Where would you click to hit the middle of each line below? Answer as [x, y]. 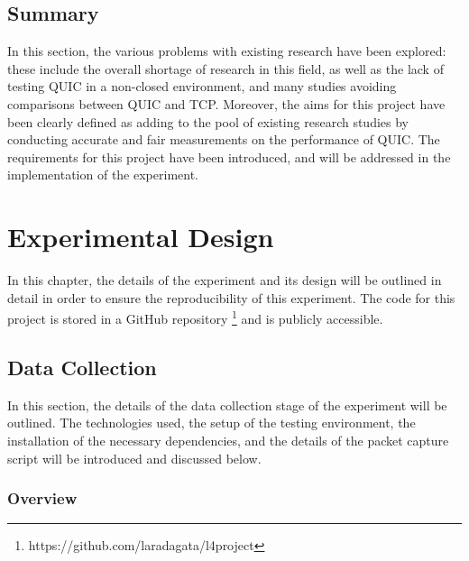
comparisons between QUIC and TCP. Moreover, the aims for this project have [226, 103]
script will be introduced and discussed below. [134, 458]
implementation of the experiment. [103, 175]
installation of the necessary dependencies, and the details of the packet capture [228, 440]
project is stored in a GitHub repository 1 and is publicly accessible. [195, 317]
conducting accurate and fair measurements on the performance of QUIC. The [224, 139]
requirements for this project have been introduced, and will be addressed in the [229, 156]
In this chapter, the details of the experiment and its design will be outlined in [225, 280]
